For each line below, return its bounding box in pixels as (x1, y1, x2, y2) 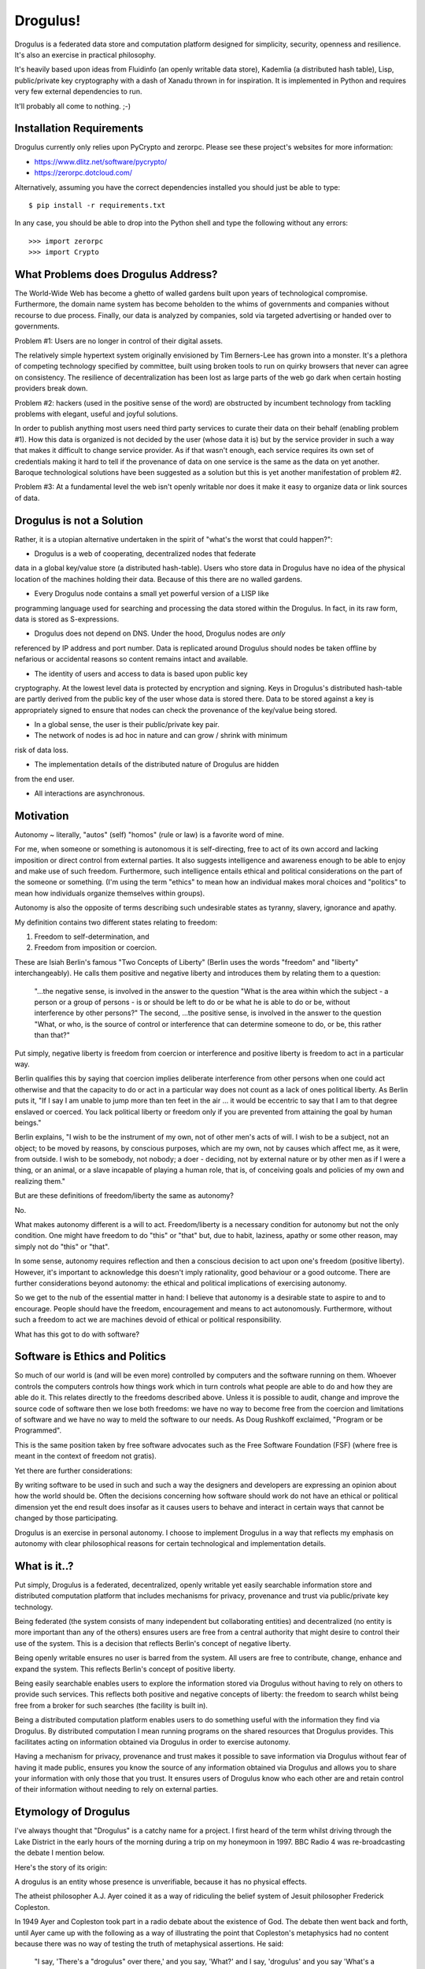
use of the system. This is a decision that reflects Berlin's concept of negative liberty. (14, 1638, 291, 1648)
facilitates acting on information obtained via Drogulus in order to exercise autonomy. (14, 1737, 290, 1746)
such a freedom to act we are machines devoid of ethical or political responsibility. (14, 1315, 283, 1325)
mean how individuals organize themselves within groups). (14, 888, 205, 898)
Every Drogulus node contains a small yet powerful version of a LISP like (34, 589, 269, 599)
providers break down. (14, 384, 88, 393)
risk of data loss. (14, 745, 68, 755)
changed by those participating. (14, 1513, 118, 1523)
